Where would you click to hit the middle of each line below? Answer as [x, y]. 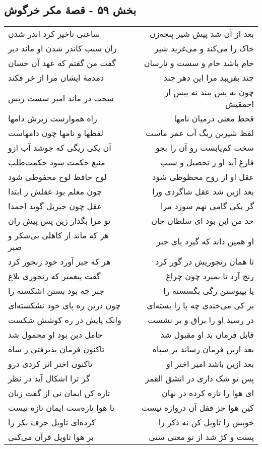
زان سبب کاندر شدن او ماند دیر [62, 48]
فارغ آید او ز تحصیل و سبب [207, 162]
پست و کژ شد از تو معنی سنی [201, 437]
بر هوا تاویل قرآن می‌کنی [51, 437]
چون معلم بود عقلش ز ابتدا [55, 191]
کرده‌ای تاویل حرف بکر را [52, 422]
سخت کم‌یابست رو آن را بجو [205, 148]
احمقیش [240, 104]
